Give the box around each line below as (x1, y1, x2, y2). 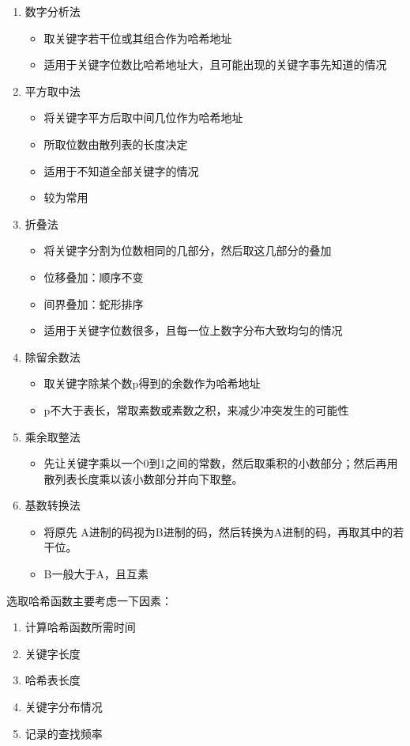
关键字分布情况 (24, 699, 103, 715)
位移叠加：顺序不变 (43, 268, 144, 285)
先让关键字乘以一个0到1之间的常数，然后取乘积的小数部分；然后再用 (43, 455, 398, 471)
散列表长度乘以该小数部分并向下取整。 (43, 470, 243, 487)
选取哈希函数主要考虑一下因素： (6, 592, 172, 608)
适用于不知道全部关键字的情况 (43, 162, 199, 179)
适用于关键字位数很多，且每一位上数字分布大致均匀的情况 (43, 322, 343, 339)
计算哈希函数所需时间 (24, 619, 136, 635)
